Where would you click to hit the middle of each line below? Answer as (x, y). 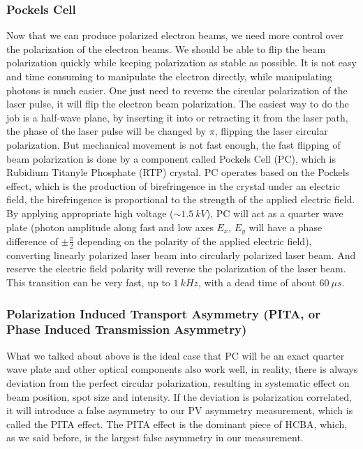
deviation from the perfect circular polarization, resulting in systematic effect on (178, 382)
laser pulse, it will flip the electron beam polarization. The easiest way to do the (178, 104)
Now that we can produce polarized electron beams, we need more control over (175, 35)
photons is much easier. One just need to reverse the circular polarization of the (177, 90)
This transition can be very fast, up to (88, 282)
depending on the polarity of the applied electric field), (194, 241)
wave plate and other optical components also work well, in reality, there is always (182, 369)
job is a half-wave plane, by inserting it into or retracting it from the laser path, (177, 117)
